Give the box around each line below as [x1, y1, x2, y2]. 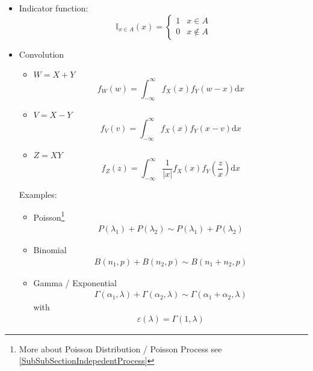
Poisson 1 [33, 209, 65, 223]
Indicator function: [19, 2, 88, 14]
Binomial [33, 243, 67, 256]
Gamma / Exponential [33, 276, 117, 289]
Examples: [19, 188, 57, 201]
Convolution [19, 48, 64, 60]
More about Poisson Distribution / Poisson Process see [19, 342, 222, 355]
